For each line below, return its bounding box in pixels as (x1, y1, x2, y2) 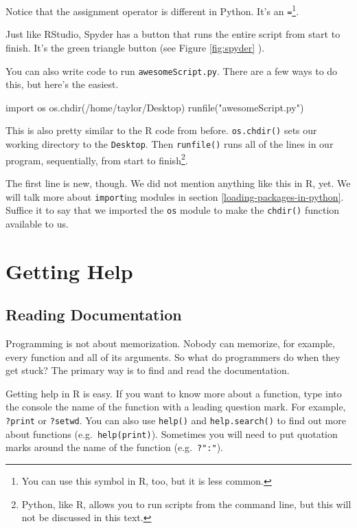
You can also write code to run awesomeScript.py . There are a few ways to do (5, 63, 338, 78)
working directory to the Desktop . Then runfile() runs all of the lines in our (5, 137, 334, 151)
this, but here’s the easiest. (5, 77, 119, 91)
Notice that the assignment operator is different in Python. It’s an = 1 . (5, 2, 299, 18)
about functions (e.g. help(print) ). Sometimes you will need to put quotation (5, 426, 338, 441)
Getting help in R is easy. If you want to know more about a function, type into (5, 386, 342, 400)
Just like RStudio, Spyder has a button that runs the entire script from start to (5, 27, 341, 41)
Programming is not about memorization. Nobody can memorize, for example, (5, 335, 335, 350)
